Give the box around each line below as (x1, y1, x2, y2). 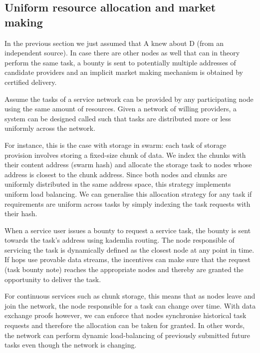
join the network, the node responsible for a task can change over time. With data (4, 300, 256, 311)
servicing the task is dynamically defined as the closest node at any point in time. (4, 244, 255, 255)
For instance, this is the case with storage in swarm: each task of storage (4, 139, 227, 150)
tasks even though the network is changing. (4, 340, 137, 350)
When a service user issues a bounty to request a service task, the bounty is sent (4, 225, 251, 235)
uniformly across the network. (4, 123, 95, 133)
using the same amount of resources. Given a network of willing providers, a (4, 103, 237, 114)
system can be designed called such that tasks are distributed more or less (4, 113, 231, 123)
